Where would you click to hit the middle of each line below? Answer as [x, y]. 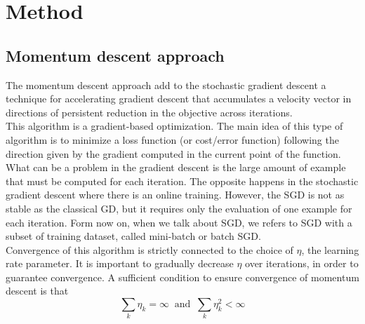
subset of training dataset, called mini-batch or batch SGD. [133, 236]
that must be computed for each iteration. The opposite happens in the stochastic [182, 181]
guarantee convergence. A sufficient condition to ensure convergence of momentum [182, 277]
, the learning [330, 249]
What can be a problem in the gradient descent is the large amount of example [176, 167]
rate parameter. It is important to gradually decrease [120, 263]
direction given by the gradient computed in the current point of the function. [173, 153]
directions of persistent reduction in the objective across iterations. [149, 112]
